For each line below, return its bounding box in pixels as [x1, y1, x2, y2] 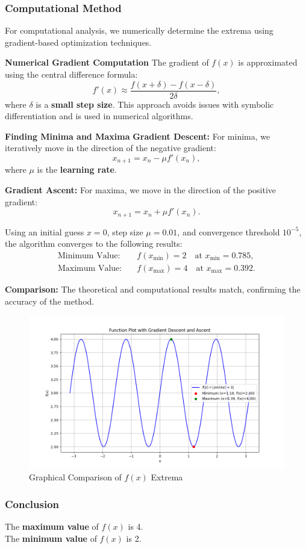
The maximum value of [5, 520, 99, 532]
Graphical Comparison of [29, 471, 122, 483]
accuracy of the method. [5, 294, 95, 307]
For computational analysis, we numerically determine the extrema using [5, 24, 273, 37]
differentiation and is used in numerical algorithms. [5, 110, 193, 122]
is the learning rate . [37, 163, 117, 176]
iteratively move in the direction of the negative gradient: [5, 141, 216, 154]
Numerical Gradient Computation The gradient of [5, 56, 209, 69]
